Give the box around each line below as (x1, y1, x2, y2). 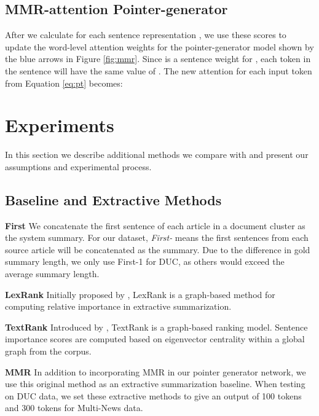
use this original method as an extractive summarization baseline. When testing (5, 377, 305, 390)
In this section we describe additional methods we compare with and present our (5, 148, 309, 161)
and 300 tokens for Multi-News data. (5, 401, 143, 414)
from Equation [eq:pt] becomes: (5, 76, 123, 89)
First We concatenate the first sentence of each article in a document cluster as (5, 219, 305, 232)
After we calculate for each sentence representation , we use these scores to (5, 28, 286, 41)
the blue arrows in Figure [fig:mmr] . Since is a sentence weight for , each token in (5, 52, 311, 65)
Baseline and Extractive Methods (5, 190, 222, 209)
